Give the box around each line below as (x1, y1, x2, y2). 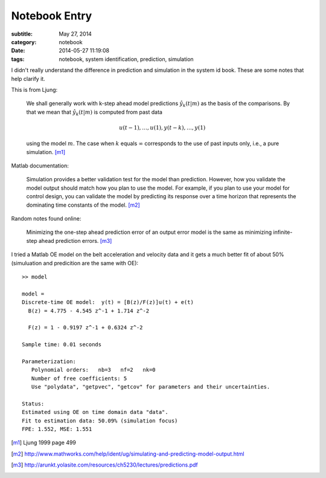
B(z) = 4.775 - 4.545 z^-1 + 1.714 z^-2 (28, 307, 150, 314)
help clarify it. (11, 75, 45, 82)
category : (11, 38, 37, 45)
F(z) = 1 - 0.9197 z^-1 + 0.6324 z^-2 (28, 324, 143, 331)
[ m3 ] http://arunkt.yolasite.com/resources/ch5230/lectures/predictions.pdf (11, 461, 199, 468)
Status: (22, 400, 45, 407)
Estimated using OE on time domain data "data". (22, 409, 168, 416)
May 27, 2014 (59, 30, 92, 37)
